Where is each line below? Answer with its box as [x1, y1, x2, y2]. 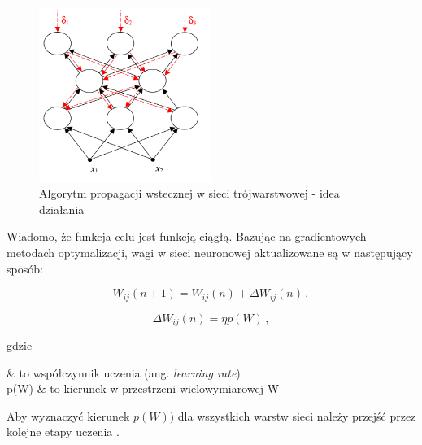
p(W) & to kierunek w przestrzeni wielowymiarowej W [7, 380, 280, 397]
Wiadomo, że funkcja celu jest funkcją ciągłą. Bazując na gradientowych [7, 228, 367, 245]
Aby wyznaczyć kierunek [7, 407, 130, 424]
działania [39, 200, 85, 217]
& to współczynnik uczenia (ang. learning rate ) [7, 364, 241, 381]
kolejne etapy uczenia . [7, 423, 120, 440]
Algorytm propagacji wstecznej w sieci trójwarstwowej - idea [39, 185, 340, 202]
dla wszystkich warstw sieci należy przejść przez [177, 407, 416, 424]
